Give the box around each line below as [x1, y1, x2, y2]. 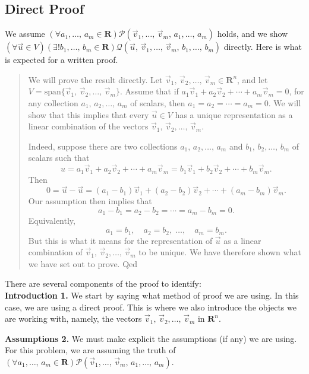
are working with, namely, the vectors [5, 312, 142, 325]
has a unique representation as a [175, 108, 293, 121]
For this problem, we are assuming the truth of [5, 344, 176, 356]
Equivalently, [28, 214, 75, 227]
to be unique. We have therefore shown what [138, 246, 301, 258]
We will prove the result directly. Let [28, 73, 163, 85]
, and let [237, 73, 268, 85]
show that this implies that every [28, 108, 149, 121]
